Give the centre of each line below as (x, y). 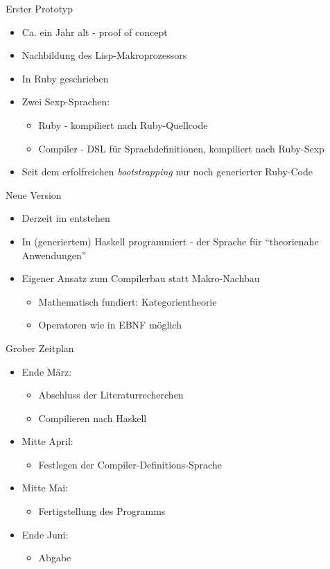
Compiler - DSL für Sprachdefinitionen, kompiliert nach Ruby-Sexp (181, 148)
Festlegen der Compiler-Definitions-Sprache (130, 464)
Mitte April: (47, 441)
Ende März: (47, 371)
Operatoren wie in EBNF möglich (110, 325)
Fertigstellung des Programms (102, 511)
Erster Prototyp (40, 8)
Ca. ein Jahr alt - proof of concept (95, 32)
